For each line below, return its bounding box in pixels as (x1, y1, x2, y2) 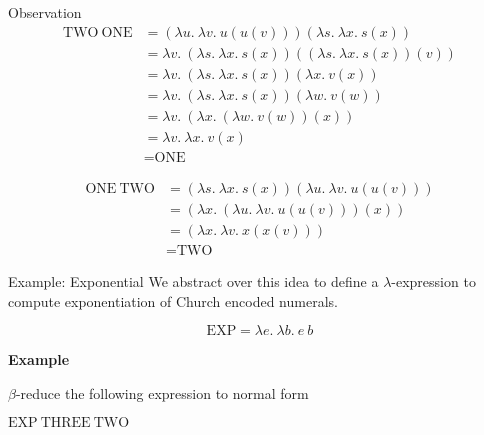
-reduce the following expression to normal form (15, 382, 309, 403)
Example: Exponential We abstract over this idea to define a (8, 270, 379, 291)
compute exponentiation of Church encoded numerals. (8, 290, 338, 311)
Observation (8, 2, 82, 22)
